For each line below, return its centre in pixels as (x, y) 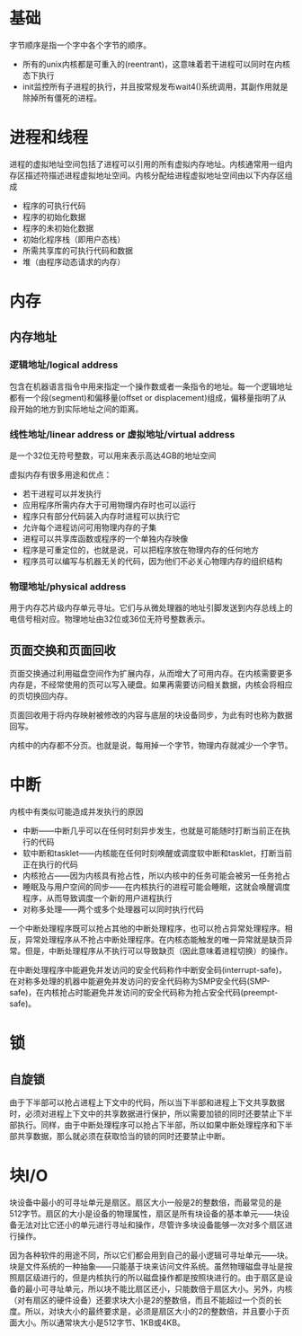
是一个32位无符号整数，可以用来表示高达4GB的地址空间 (113, 456)
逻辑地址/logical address (64, 365)
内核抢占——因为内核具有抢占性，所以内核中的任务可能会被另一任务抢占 (156, 876)
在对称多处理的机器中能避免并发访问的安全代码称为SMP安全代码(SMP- (140, 981)
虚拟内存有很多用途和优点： (61, 475)
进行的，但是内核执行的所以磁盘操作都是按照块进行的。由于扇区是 (162, 1278)
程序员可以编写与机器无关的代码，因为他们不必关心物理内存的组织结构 (152, 562)
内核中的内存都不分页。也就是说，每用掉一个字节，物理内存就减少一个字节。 (151, 746)
